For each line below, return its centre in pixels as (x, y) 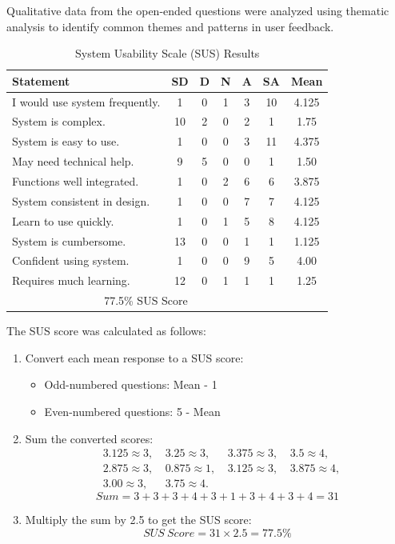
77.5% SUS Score (146, 300)
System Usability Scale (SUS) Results (168, 53)
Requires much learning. (71, 280)
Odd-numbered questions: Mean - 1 (131, 384)
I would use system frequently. (86, 101)
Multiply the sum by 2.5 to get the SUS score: (138, 520)
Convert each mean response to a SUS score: (134, 357)
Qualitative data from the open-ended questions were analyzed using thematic (198, 10)
